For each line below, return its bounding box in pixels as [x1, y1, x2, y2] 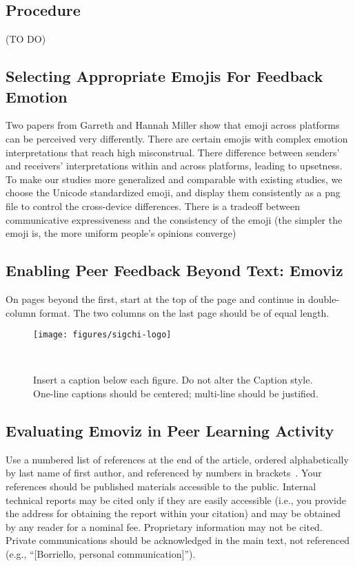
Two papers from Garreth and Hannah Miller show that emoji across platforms [6, 118, 340, 132]
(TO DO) [6, 32, 46, 46]
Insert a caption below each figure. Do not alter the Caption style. [33, 373, 313, 387]
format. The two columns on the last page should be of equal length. [39, 305, 329, 319]
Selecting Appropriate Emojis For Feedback [6, 65, 323, 87]
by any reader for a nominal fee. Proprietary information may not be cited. [6, 519, 323, 534]
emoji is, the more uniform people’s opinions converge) [6, 226, 236, 240]
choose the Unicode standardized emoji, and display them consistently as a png [6, 185, 341, 200]
